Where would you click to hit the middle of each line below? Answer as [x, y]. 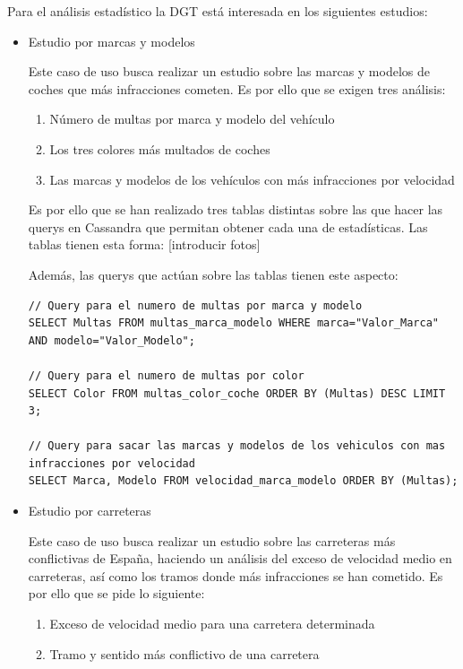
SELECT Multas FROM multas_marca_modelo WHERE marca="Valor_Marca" [233, 323]
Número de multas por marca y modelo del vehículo [192, 119]
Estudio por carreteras [90, 511]
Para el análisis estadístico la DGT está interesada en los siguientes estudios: [218, 11]
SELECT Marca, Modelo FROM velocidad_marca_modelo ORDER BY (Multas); [243, 481]
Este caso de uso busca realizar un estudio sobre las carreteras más [212, 540]
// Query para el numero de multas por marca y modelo [195, 305]
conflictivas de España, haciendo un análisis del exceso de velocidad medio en [240, 558]
